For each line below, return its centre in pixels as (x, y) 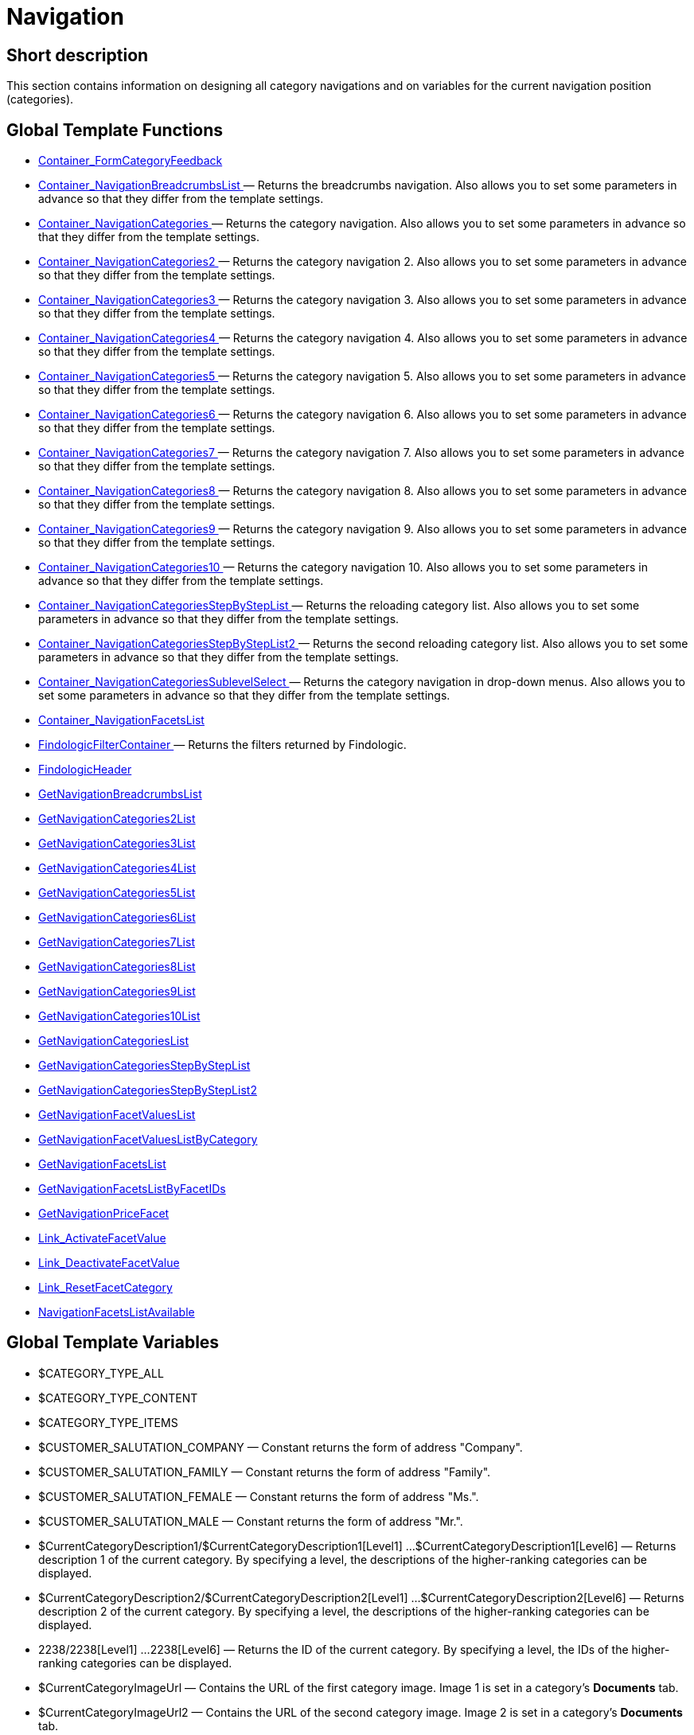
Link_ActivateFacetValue (102, 1238)
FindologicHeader (85, 770)
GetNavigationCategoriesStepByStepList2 (148, 1090)
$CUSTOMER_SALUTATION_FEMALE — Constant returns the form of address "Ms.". (259, 1496)
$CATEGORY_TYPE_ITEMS (108, 1422)
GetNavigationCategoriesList (114, 1041)
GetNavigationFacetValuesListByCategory (148, 1140)
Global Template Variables (113, 1343)
